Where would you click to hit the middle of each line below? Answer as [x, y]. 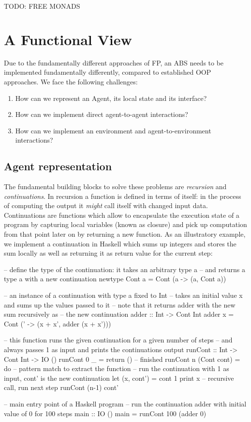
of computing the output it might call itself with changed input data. [106, 205]
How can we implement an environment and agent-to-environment [113, 130]
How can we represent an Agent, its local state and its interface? [111, 98]
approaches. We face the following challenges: [71, 81]
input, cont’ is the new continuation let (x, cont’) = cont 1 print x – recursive [119, 378]
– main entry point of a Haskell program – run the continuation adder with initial [125, 403]
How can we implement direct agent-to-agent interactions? [102, 114]
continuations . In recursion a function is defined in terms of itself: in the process [123, 196]
